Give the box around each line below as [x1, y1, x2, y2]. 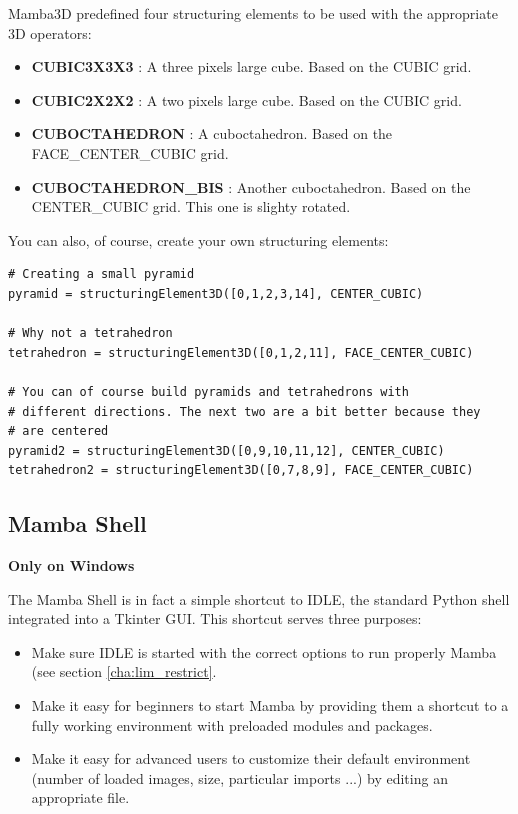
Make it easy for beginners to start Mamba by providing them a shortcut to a [31, 695, 509, 716]
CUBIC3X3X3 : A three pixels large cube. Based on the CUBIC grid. [31, 56, 472, 77]
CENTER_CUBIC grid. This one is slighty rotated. [31, 196, 351, 217]
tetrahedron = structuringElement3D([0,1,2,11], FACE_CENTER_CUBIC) [8, 345, 474, 360]
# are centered [8, 424, 109, 439]
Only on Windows [8, 555, 135, 576]
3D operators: [8, 22, 92, 43]
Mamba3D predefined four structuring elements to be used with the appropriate [8, 3, 498, 23]
